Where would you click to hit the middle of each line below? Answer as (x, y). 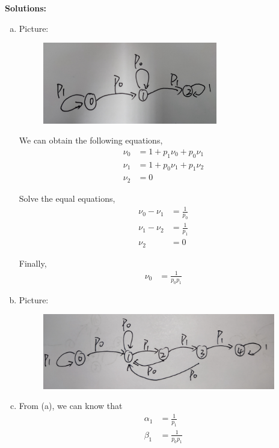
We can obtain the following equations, (91, 140)
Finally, (33, 263)
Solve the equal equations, (67, 198)
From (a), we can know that (71, 406)
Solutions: (26, 8)
